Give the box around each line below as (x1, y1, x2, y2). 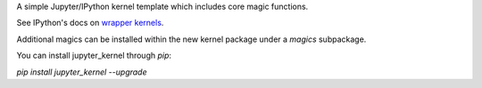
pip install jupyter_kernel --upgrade (16, 67, 147, 77)
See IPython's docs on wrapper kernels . (16, 18, 164, 28)
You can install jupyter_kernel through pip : (16, 50, 172, 61)
